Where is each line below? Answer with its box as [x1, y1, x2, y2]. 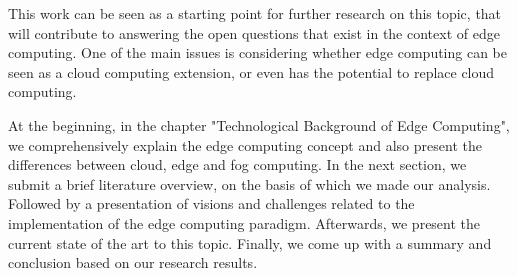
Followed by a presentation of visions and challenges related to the [8, 193, 415, 214]
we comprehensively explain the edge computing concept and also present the [8, 134, 482, 155]
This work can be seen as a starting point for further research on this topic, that [8, 3, 502, 23]
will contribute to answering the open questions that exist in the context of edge [8, 22, 500, 43]
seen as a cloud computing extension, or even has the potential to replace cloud [8, 61, 495, 82]
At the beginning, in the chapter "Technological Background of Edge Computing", [8, 114, 510, 135]
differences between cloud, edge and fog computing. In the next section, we [8, 154, 467, 175]
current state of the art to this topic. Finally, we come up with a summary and [8, 232, 492, 253]
